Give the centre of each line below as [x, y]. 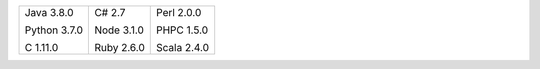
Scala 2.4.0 [183, 47]
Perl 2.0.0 [179, 12]
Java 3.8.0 [49, 12]
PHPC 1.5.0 [182, 30]
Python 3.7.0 [54, 30]
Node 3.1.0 [119, 30]
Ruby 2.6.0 [119, 47]
